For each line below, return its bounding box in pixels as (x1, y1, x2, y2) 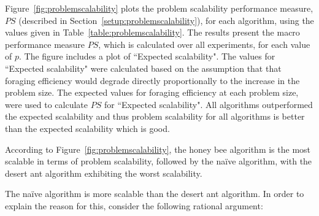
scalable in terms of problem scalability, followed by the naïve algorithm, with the (5, 155, 312, 168)
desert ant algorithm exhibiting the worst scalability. (5, 166, 202, 179)
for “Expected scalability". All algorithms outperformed (104, 98, 313, 110)
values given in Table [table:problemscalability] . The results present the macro (5, 26, 300, 39)
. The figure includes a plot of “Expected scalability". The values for (19, 50, 275, 63)
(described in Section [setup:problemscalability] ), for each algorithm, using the (18, 13, 314, 26)
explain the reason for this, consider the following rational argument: (5, 199, 263, 212)
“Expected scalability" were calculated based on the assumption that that (5, 61, 282, 74)
